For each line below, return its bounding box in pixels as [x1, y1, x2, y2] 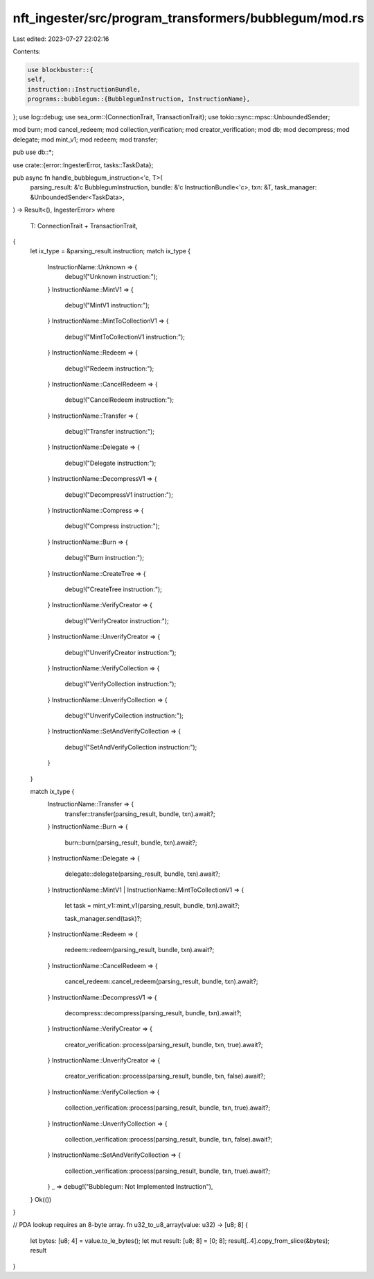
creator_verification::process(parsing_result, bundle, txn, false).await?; [64, 1072, 266, 1081]
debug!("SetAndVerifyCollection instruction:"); [64, 743, 197, 751]
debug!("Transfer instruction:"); [64, 427, 155, 436]
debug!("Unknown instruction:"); [64, 273, 158, 281]
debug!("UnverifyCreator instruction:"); [64, 648, 177, 657]
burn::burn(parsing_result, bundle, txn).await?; [64, 838, 197, 847]
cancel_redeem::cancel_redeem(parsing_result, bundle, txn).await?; [64, 977, 258, 985]
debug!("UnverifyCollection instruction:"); [64, 711, 184, 720]
